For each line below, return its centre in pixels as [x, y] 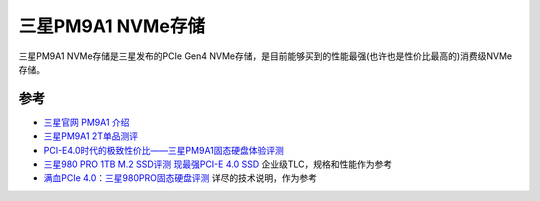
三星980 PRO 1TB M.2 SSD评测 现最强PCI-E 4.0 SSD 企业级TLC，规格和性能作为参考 [218, 164]
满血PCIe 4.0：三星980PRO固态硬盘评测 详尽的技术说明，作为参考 [180, 178]
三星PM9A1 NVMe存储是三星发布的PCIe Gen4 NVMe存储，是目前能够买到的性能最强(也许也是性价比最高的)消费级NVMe [265, 56]
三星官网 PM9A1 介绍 [86, 122]
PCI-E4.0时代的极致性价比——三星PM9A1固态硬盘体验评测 [164, 150]
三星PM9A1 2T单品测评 [91, 136]
